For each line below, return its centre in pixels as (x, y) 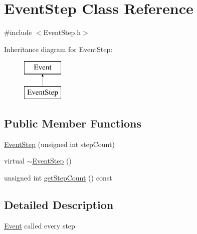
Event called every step (40, 225)
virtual (14, 161)
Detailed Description (59, 204)
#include (18, 32)
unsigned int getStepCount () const (58, 177)
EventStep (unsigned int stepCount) (59, 144)
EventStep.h (62, 32)
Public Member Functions (73, 123)
